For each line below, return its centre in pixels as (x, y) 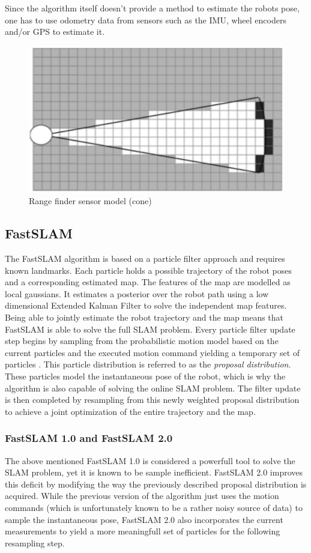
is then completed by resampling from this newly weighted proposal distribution (152, 400)
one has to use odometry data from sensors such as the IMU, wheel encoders (146, 20)
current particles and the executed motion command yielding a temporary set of (152, 352)
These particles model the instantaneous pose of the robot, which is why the (145, 376)
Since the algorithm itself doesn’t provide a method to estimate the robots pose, (152, 8)
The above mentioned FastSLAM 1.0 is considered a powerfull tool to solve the (150, 460)
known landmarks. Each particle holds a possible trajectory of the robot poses (149, 270)
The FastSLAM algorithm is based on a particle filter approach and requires (145, 258)
